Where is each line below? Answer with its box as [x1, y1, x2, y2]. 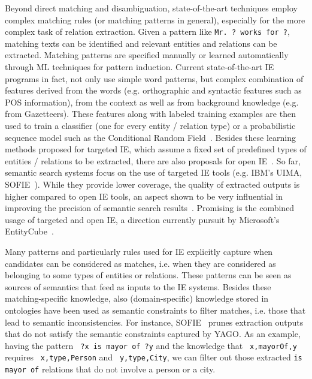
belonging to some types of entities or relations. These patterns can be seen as [5, 269, 292, 281]
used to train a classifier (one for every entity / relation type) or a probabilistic [5, 119, 296, 131]
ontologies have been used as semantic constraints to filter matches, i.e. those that [5, 303, 306, 316]
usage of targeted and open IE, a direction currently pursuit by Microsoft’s [5, 213, 280, 225]
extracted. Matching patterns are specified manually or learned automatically [5, 49, 289, 61]
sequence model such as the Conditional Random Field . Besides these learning [5, 131, 296, 143]
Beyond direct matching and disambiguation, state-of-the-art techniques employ [5, 2, 298, 14]
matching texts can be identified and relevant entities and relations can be [5, 37, 277, 49]
